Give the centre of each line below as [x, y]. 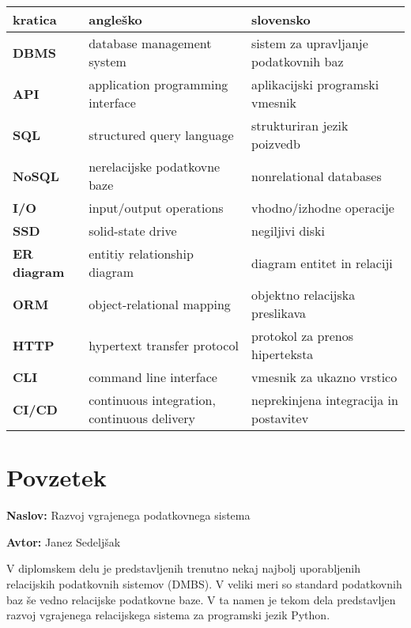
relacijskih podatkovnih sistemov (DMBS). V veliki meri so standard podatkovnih [204, 583]
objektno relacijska [304, 295]
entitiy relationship [141, 253]
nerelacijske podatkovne [155, 166]
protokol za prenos [303, 336]
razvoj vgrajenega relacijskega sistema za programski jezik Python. [168, 615]
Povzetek [57, 477]
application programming [158, 84]
